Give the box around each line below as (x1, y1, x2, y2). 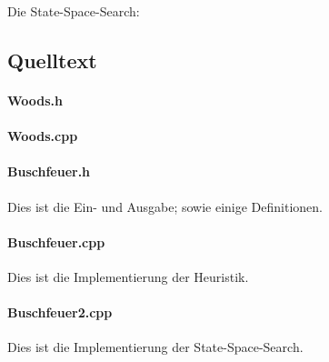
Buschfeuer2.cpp (7, 303, 113, 322)
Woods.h (7, 90, 64, 109)
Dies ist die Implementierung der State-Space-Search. (7, 337, 304, 357)
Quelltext (7, 45, 97, 74)
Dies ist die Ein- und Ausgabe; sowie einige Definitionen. (7, 196, 324, 216)
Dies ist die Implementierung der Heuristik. (7, 266, 249, 286)
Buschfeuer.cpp (7, 232, 105, 251)
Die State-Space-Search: (7, 2, 140, 20)
